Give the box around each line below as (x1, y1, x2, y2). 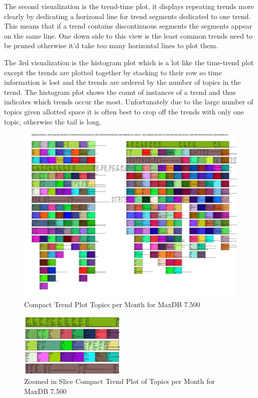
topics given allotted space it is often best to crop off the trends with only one (4, 106, 244, 116)
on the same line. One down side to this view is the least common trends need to (4, 30, 253, 41)
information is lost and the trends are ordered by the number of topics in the (4, 77, 241, 87)
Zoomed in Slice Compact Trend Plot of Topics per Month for (24, 376, 215, 386)
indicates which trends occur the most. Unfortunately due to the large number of (4, 96, 253, 107)
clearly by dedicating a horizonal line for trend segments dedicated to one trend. (4, 11, 251, 21)
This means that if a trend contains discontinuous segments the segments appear (4, 21, 252, 31)
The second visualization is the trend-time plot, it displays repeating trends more (4, 1, 254, 11)
